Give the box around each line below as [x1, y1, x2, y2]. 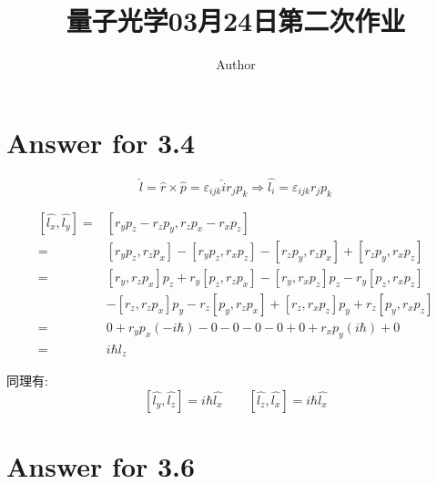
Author [216, 55, 256, 74]
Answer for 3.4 [6, 123, 196, 160]
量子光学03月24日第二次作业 [66, 2, 406, 39]
